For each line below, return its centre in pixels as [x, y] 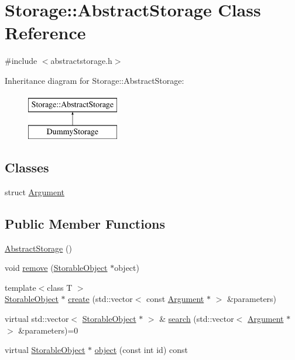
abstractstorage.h [81, 61]
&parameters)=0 [48, 330]
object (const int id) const [141, 350]
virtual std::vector [37, 319]
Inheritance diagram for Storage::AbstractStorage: [95, 80]
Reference [45, 33]
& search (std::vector [197, 319]
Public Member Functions [85, 223]
